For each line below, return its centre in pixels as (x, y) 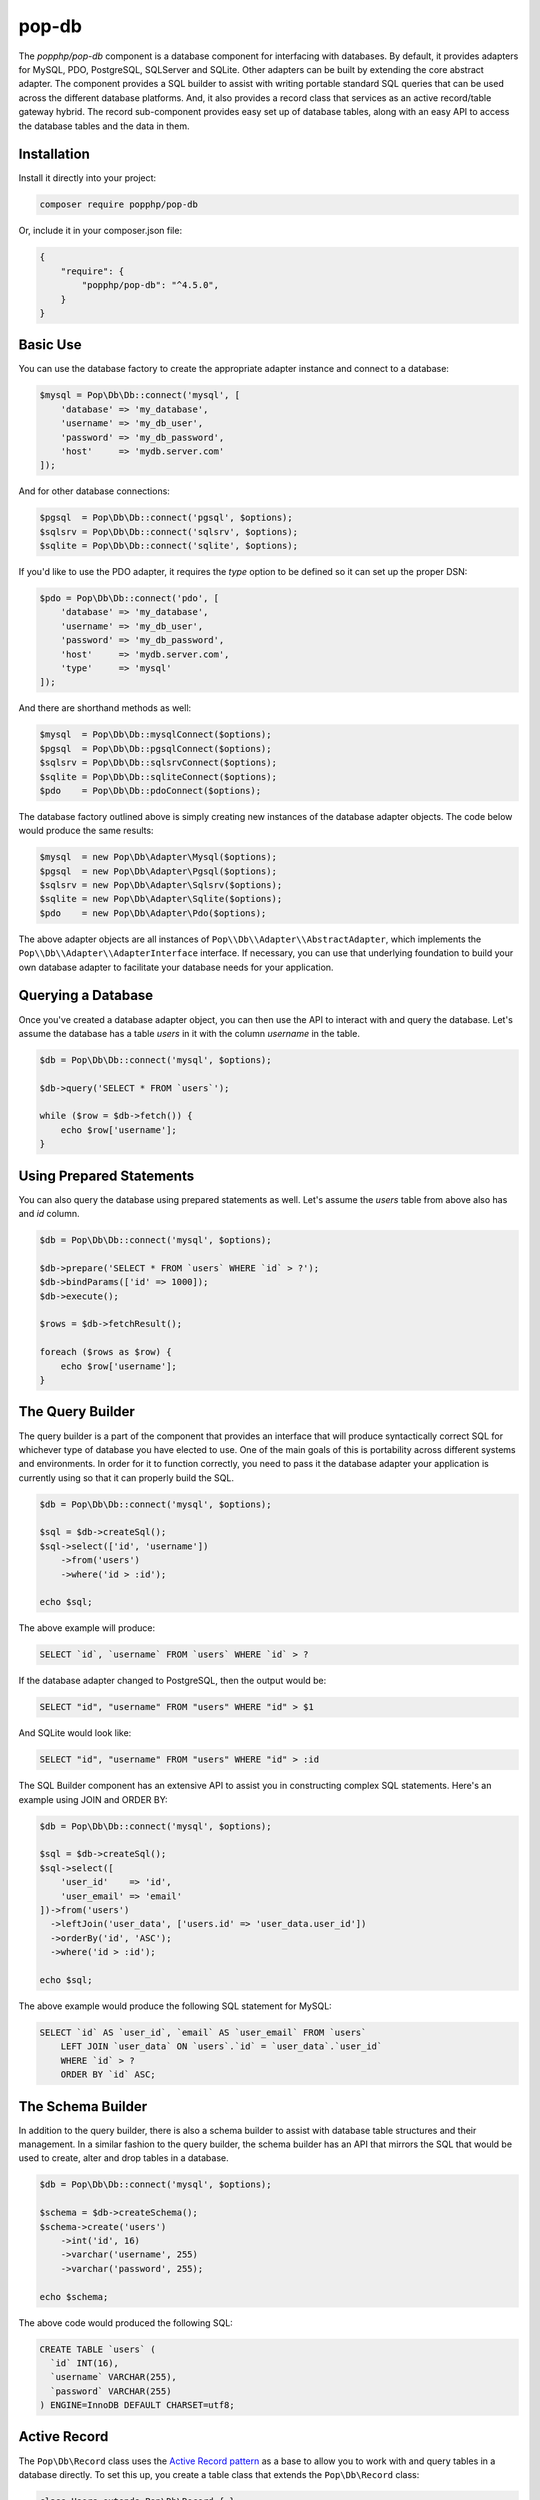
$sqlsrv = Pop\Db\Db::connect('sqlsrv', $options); (169, 531)
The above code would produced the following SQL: (126, 2322)
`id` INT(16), (85, 2363)
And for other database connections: (94, 491)
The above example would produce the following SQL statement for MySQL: (175, 2006)
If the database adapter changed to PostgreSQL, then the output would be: (172, 1681)
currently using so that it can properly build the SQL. (126, 1477)
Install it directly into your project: (87, 178)
